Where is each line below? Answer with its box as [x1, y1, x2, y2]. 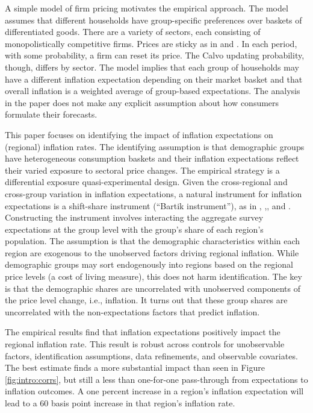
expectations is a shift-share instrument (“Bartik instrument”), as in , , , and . [5, 199, 291, 212]
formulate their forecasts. [5, 108, 98, 121]
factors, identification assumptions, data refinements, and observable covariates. [5, 349, 298, 362]
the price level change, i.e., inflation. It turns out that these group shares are [5, 294, 288, 306]
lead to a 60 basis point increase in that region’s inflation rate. [5, 397, 235, 409]
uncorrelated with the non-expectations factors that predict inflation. [5, 305, 260, 318]
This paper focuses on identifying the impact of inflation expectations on [5, 128, 273, 140]
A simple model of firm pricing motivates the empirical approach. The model [5, 2, 288, 14]
